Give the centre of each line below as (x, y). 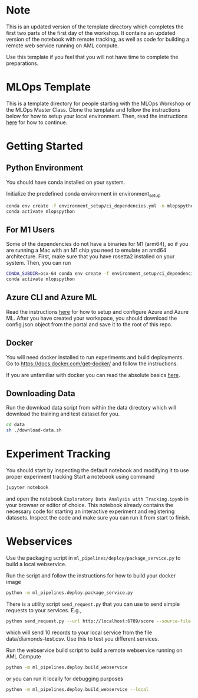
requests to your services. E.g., (44, 610)
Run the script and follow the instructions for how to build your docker (91, 575)
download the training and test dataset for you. (63, 414)
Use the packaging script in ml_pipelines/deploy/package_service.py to (93, 558)
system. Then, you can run (39, 263)
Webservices (39, 542)
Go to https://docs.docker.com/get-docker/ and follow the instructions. (92, 363)
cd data (16, 425)
